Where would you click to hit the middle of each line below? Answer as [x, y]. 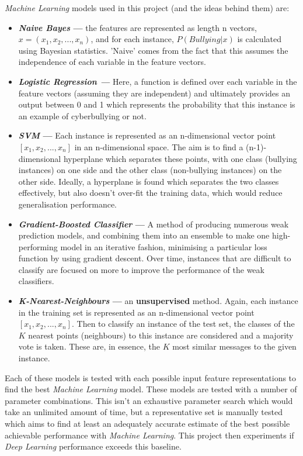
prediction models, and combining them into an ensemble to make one [144, 235]
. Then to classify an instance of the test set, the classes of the [183, 324]
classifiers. [36, 281]
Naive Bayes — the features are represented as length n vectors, [137, 27]
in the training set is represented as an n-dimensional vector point [136, 312]
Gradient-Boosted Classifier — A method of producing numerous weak [154, 224]
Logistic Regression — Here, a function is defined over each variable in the [158, 81]
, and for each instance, [132, 39]
